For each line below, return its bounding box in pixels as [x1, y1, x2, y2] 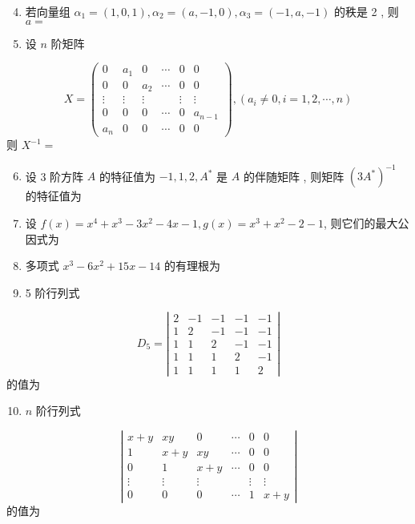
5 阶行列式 [25, 284, 80, 300]
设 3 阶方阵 [25, 167, 84, 184]
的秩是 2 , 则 [333, 3, 399, 19]
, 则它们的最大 [323, 214, 398, 231]
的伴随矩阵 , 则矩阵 [243, 167, 344, 184]
